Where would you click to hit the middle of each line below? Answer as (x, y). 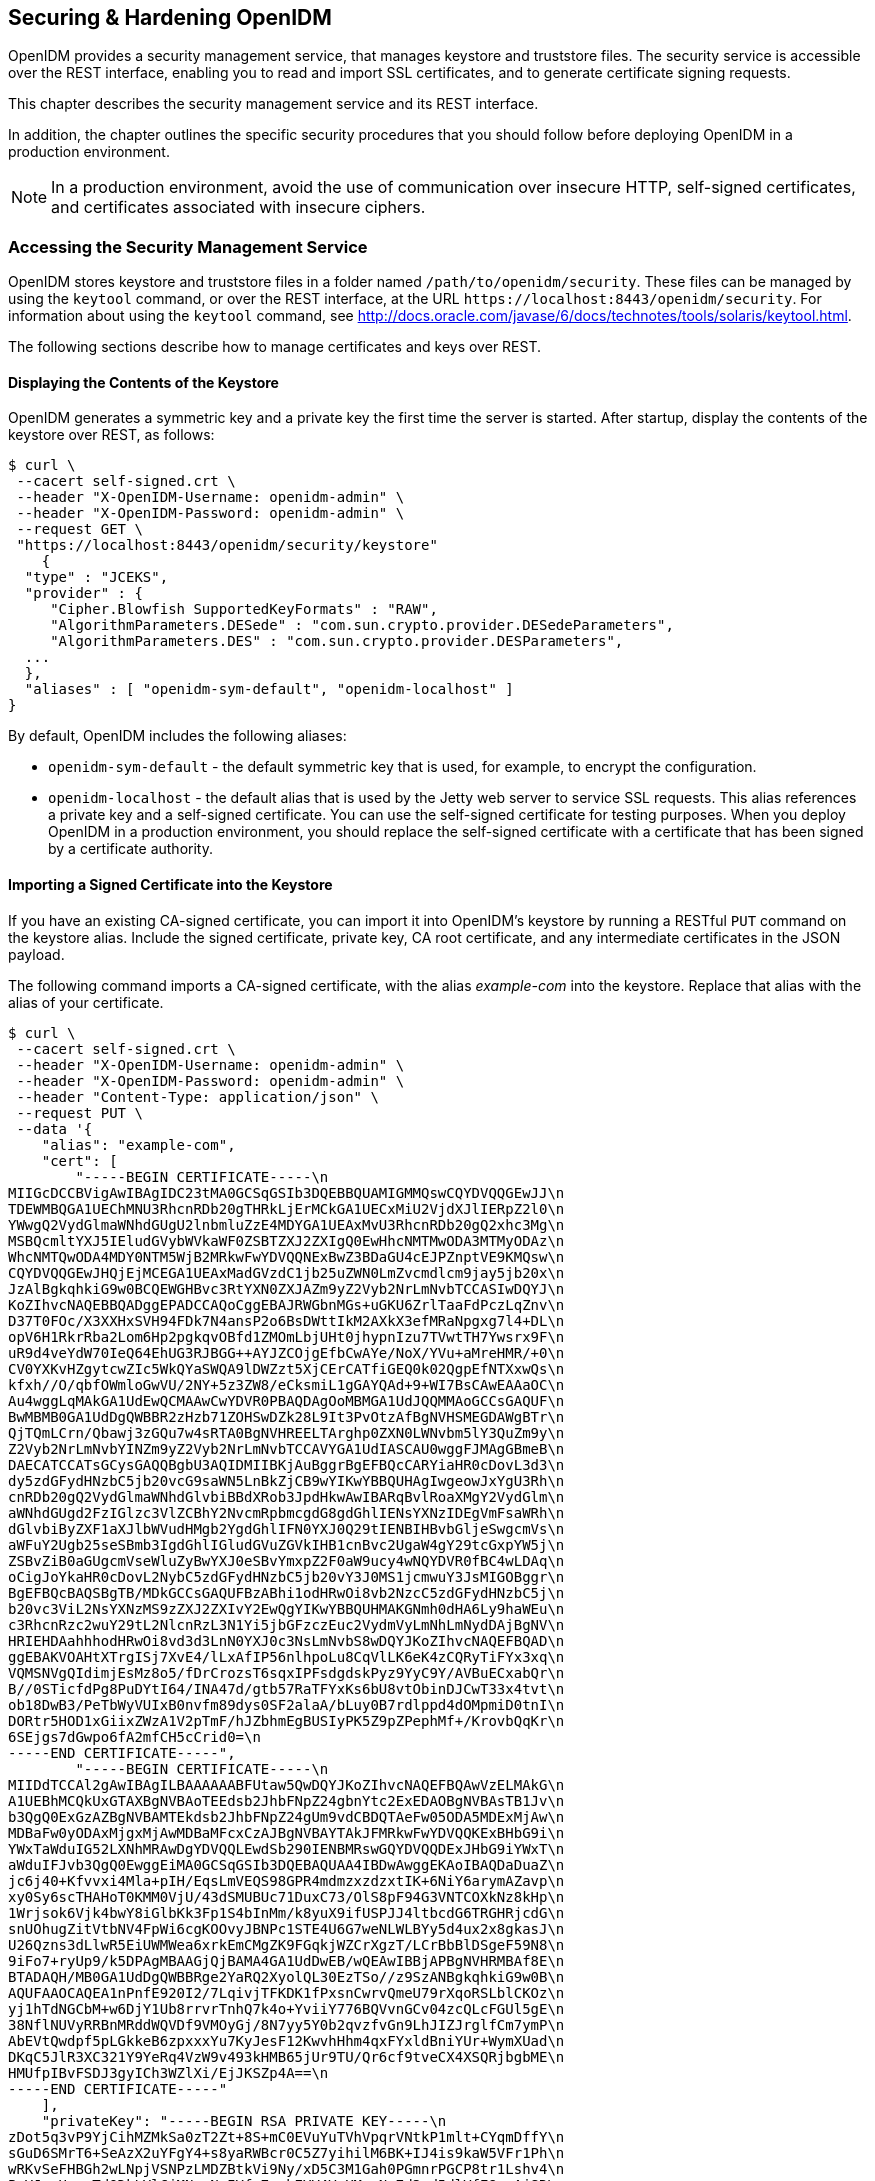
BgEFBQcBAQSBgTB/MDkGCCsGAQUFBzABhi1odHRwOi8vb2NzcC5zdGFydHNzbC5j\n (286, 1592)
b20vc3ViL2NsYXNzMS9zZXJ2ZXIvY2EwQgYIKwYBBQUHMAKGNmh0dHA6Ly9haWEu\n (286, 1608)
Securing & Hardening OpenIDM (170, 17)
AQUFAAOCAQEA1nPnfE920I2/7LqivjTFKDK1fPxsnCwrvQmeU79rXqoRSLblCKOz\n (286, 1992)
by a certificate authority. (130, 849)
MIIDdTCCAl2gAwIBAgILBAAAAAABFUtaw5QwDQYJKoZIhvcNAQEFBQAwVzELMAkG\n (286, 1784)
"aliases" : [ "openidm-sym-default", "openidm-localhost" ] (269, 689)
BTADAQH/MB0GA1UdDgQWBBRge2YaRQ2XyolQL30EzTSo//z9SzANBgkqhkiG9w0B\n (286, 1976)
